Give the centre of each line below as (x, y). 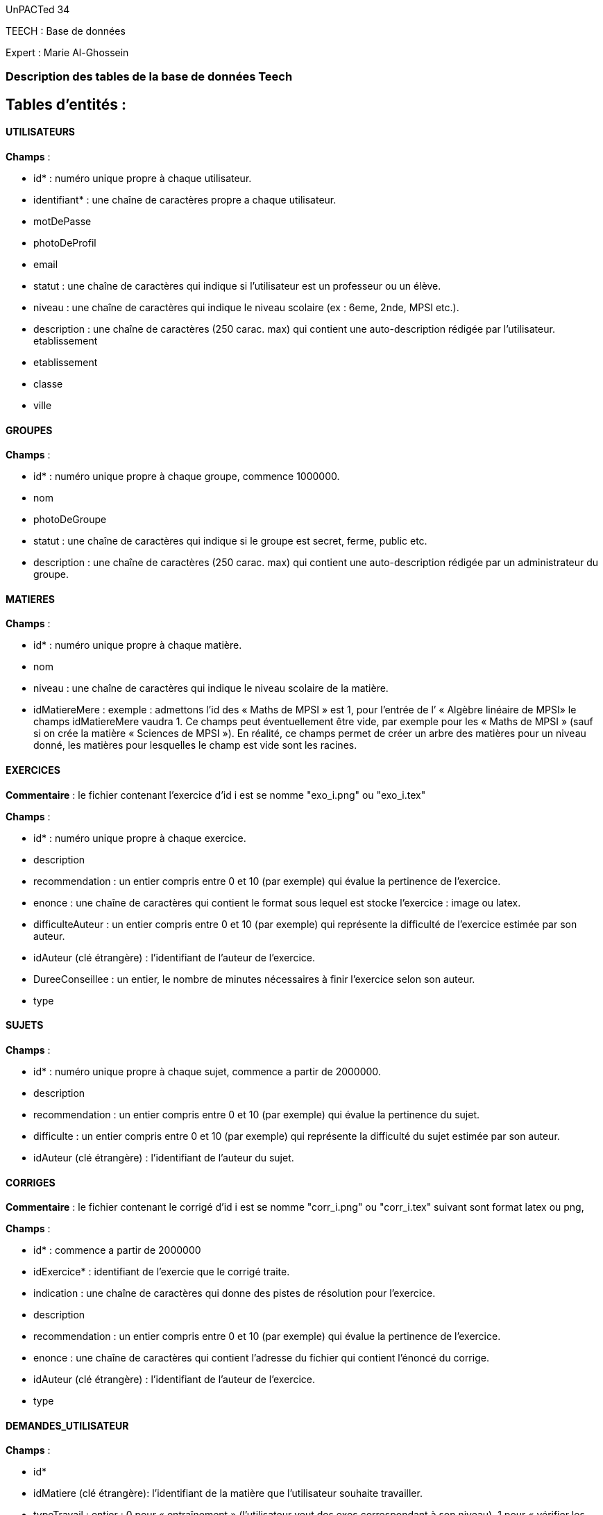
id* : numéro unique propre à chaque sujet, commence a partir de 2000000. (207, 1071)
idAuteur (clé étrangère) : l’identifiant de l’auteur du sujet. (164, 1157)
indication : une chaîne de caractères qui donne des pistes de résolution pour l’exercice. (235, 1293)
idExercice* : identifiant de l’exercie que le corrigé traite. (162, 1272)
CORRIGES (31, 1182)
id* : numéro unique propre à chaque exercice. (140, 838)
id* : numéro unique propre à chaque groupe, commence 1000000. (187, 477)
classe (48, 384)
